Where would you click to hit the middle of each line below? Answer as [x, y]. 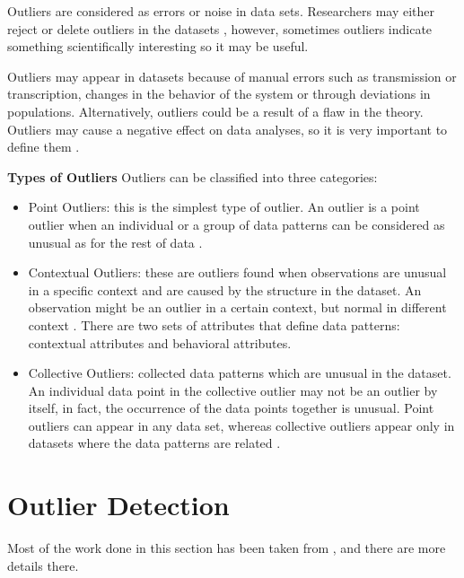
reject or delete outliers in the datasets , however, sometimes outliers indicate [220, 28]
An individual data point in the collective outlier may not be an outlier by [233, 390]
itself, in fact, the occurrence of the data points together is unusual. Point [231, 408]
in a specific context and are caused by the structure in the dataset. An [225, 289]
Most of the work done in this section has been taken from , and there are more [227, 548]
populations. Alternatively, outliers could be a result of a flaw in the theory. [215, 111]
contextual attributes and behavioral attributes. [160, 342]
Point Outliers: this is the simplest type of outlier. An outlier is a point [224, 207]
